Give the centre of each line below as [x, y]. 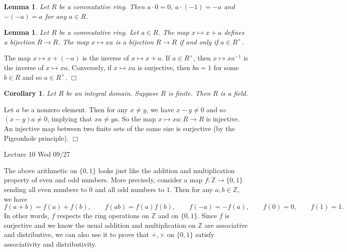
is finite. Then [189, 93]
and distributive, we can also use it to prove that [76, 234]
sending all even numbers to [45, 189]
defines [234, 32]
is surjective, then [164, 67]
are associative [226, 225]
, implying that [70, 119]
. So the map [137, 119]
